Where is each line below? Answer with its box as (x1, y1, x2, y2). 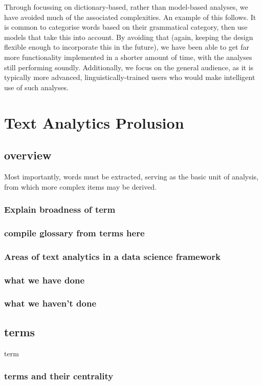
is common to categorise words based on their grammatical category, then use (4, 22, 248, 32)
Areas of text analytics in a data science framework (4, 250, 221, 262)
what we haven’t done (4, 297, 97, 310)
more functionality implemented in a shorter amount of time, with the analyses (4, 51, 252, 62)
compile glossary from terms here (4, 226, 145, 239)
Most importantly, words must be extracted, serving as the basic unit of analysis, (4, 171, 258, 181)
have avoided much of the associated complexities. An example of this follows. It (4, 11, 256, 22)
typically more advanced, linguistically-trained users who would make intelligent (4, 72, 255, 83)
